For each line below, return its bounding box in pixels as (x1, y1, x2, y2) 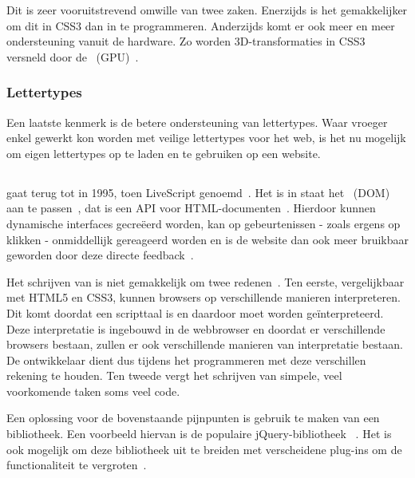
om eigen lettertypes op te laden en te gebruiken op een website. (6, 144, 321, 161)
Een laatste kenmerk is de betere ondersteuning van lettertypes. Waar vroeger (6, 113, 388, 130)
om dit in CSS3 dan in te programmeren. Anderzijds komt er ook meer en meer (6, 17, 395, 34)
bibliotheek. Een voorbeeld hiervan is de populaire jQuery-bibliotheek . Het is (6, 425, 392, 442)
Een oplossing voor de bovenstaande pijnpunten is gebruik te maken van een (6, 409, 380, 426)
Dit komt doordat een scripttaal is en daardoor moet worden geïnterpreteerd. (6, 304, 384, 321)
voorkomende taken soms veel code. (6, 382, 180, 399)
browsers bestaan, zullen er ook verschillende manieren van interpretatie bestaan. (6, 336, 403, 353)
